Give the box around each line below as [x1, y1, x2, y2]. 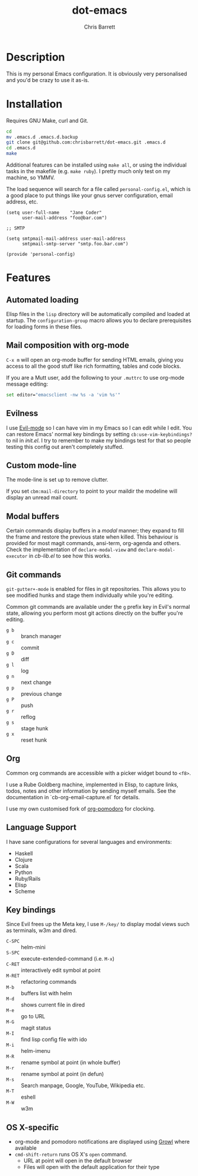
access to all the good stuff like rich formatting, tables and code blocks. [6, 362, 181, 370]
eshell [21, 1093, 36, 1101]
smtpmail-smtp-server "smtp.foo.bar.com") [21, 241, 129, 247]
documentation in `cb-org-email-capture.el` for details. [6, 793, 140, 800]
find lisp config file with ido [21, 1036, 87, 1043]
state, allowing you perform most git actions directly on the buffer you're [6, 609, 183, 617]
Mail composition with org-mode [6, 340, 129, 351]
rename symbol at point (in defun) [21, 1071, 104, 1078]
